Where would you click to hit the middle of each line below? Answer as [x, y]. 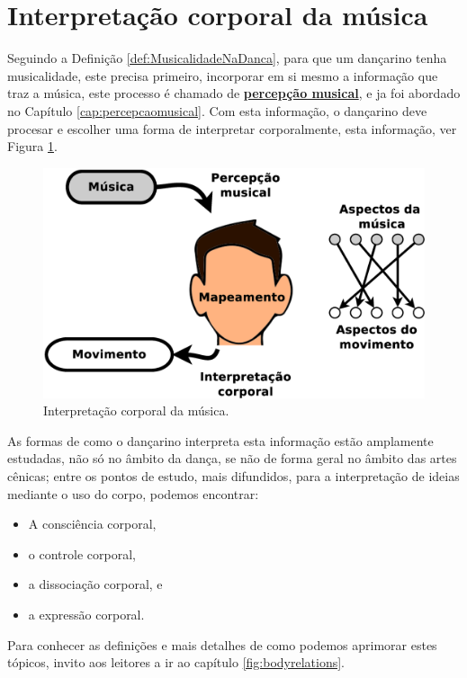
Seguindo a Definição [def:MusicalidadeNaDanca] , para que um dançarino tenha [227, 58]
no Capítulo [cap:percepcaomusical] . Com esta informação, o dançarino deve [217, 110]
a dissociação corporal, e [95, 584]
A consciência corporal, [92, 524]
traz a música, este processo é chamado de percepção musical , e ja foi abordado [234, 93]
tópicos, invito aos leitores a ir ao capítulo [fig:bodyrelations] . [176, 662]
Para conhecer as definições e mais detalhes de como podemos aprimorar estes [222, 644]
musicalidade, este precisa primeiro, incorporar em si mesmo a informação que [223, 75]
